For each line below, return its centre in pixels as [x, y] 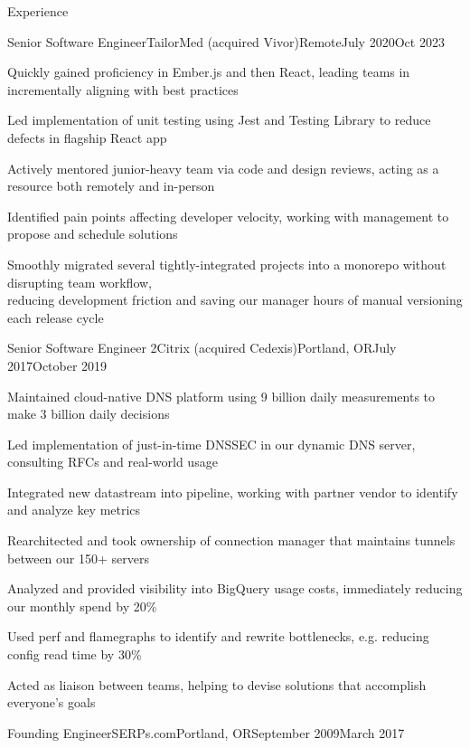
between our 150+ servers [78, 558]
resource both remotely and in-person [111, 186]
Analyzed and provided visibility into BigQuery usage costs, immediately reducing [235, 588]
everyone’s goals [52, 702]
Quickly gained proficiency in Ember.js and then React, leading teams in [209, 72]
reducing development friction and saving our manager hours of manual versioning [235, 300]
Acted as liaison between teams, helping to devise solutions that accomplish [217, 684]
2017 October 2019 [57, 365]
